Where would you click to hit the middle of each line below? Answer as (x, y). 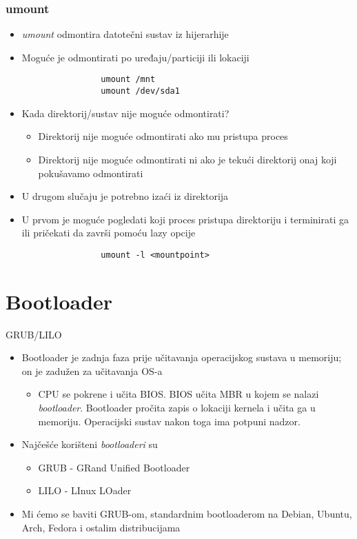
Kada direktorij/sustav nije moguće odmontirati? (125, 113)
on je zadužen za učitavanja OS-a (92, 370)
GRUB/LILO (34, 334)
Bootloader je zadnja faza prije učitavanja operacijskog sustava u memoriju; (182, 357)
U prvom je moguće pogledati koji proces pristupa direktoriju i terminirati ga (185, 219)
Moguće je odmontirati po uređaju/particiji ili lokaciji (135, 57)
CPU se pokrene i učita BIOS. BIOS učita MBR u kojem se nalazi (178, 394)
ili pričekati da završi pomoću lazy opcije (109, 233)
